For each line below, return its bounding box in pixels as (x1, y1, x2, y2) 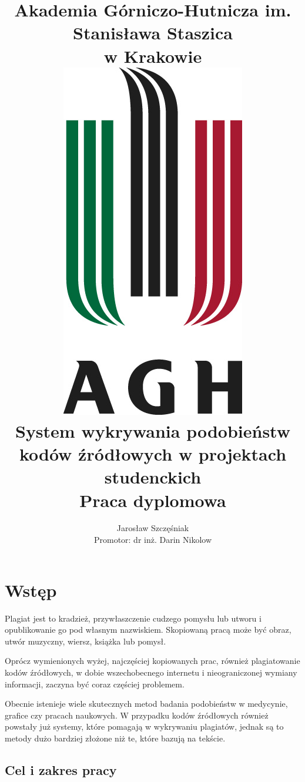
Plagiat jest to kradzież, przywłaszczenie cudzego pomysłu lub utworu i (5, 612, 262, 624)
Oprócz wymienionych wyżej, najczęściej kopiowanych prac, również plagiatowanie (5, 655, 300, 667)
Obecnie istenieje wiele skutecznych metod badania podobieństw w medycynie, (5, 697, 288, 710)
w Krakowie (103, 43, 202, 68)
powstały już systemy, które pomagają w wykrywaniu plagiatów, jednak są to (5, 720, 284, 733)
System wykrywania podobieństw (15, 418, 291, 442)
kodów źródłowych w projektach (19, 442, 287, 466)
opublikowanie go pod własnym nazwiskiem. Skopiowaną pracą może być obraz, (5, 623, 291, 636)
